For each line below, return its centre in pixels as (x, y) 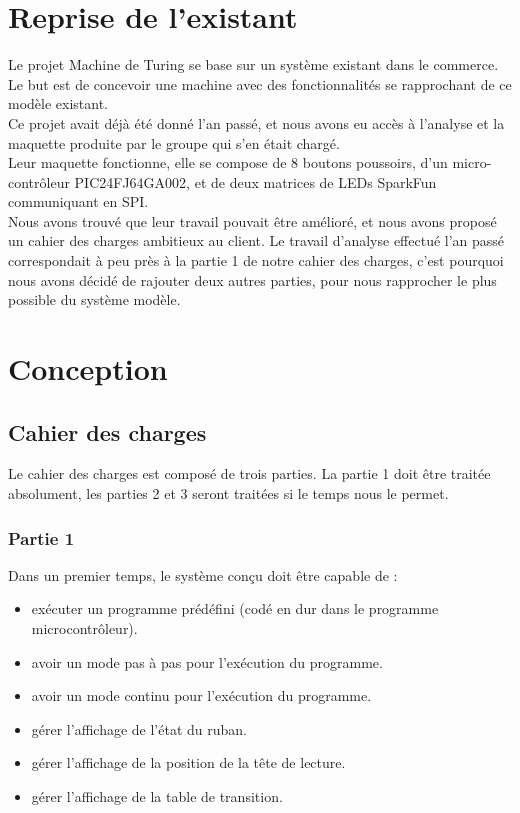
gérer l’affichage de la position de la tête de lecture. (188, 762)
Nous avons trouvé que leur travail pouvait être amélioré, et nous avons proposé (252, 220)
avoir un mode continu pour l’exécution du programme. (201, 695)
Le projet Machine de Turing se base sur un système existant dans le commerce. (253, 64)
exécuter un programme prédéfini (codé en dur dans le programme (235, 608)
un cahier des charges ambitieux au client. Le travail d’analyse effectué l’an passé (256, 240)
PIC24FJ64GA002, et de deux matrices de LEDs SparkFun (255, 181)
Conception (88, 368)
